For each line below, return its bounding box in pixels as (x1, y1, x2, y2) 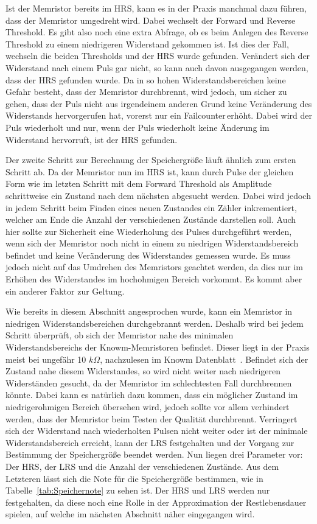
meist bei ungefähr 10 (5, 352, 86, 365)
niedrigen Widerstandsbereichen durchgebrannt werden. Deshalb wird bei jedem (5, 316, 304, 329)
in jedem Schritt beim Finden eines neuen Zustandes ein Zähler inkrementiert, (5, 201, 297, 214)
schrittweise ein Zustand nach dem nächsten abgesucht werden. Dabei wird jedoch (5, 189, 311, 201)
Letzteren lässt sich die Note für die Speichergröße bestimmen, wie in (5, 472, 263, 484)
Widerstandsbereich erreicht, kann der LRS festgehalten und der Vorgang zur (5, 436, 294, 449)
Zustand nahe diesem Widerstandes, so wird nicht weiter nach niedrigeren (5, 365, 281, 377)
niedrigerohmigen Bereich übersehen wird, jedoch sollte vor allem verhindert (5, 400, 290, 413)
